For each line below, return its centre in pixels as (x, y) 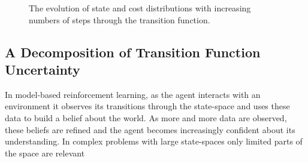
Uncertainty (43, 69)
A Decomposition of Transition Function (133, 52)
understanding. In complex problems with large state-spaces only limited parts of (154, 141)
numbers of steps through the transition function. (120, 19)
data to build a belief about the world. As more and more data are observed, (146, 117)
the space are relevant (45, 153)
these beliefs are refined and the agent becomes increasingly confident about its (150, 129)
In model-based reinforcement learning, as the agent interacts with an (133, 94)
